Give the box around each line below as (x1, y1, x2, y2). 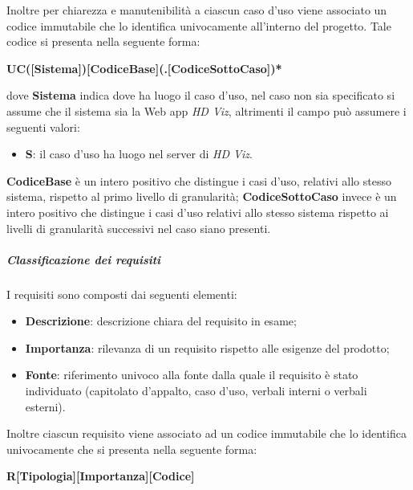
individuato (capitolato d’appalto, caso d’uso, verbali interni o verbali (25, 382, 367, 399)
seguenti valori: (6, 118, 80, 135)
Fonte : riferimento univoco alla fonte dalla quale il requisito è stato (25, 366, 358, 383)
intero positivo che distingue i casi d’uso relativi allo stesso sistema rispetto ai (6, 203, 389, 220)
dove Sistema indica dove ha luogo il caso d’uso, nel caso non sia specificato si (6, 87, 395, 104)
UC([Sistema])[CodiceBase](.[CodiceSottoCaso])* (6, 59, 282, 76)
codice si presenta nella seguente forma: (6, 33, 200, 50)
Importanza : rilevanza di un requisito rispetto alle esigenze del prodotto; (25, 339, 390, 356)
